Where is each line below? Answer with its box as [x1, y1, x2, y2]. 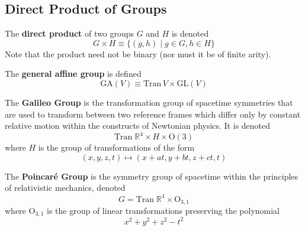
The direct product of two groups [5, 27, 134, 40]
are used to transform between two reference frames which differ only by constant [5, 108, 301, 120]
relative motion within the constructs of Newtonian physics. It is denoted [5, 119, 271, 132]
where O [5, 204, 36, 216]
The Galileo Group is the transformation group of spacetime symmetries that [5, 96, 293, 108]
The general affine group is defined [5, 67, 142, 80]
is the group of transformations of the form [38, 141, 195, 154]
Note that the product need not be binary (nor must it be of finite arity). [5, 47, 271, 60]
